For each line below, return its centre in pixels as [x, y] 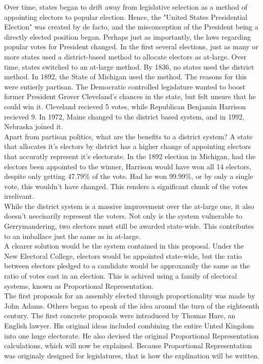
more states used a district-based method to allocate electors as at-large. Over [125, 56]
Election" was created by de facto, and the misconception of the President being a [131, 27]
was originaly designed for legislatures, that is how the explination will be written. [132, 355]
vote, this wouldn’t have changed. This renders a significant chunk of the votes [126, 186]
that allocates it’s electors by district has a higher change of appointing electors [128, 146]
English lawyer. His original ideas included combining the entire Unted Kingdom [129, 325]
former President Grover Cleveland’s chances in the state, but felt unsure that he [130, 96]
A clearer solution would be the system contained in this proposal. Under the [124, 246]
